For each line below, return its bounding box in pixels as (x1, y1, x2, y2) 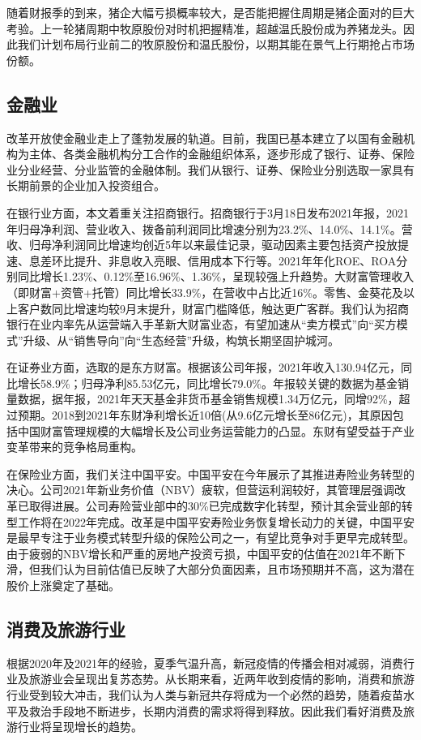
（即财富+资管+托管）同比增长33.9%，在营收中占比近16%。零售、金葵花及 (6, 283, 403, 300)
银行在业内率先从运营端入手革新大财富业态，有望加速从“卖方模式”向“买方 (6, 316, 397, 333)
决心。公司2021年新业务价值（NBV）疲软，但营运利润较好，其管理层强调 (6, 481, 394, 498)
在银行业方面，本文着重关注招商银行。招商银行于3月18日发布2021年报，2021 (6, 204, 409, 221)
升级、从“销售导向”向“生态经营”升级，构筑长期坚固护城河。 (23, 331, 340, 348)
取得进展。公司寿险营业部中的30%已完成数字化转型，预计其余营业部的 (28, 497, 402, 514)
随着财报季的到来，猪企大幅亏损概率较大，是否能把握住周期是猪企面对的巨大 (6, 4, 415, 20)
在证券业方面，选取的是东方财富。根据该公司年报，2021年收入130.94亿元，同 (6, 359, 412, 376)
